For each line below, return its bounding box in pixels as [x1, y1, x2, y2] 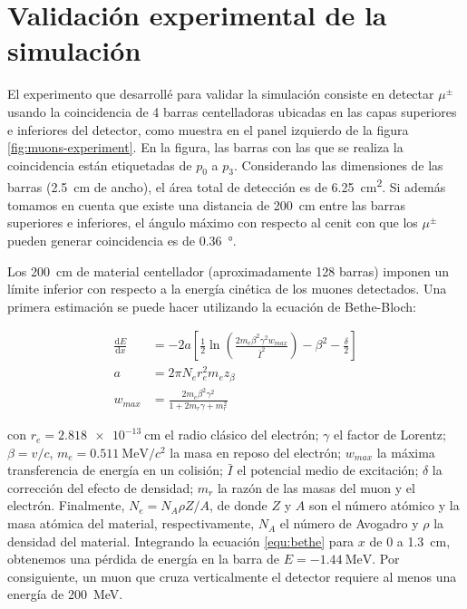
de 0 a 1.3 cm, [369, 531, 451, 550]
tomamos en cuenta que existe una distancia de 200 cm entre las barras [7, 195, 406, 214]
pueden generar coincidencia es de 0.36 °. [7, 230, 237, 249]
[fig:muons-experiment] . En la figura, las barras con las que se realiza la [7, 138, 404, 157]
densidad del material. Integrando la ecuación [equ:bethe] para [7, 531, 355, 550]
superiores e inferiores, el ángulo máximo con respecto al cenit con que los [7, 213, 418, 232]
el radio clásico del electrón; [164, 425, 319, 444]
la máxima [376, 442, 435, 461]
